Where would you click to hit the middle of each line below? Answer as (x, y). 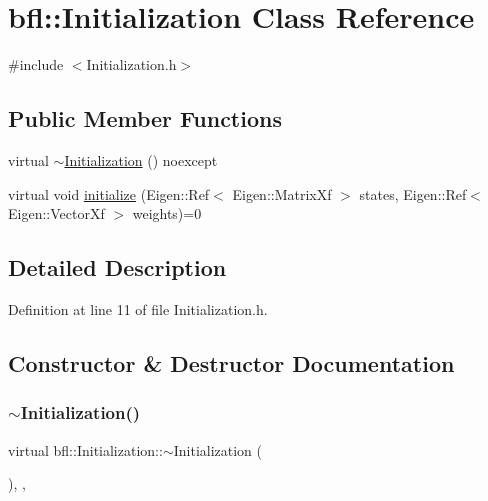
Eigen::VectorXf (56, 213)
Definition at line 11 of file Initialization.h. (138, 308)
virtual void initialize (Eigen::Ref (109, 193)
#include (36, 64)
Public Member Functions (145, 118)
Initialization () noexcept (141, 159)
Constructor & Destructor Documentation (231, 362)
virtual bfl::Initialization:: (85, 449)
